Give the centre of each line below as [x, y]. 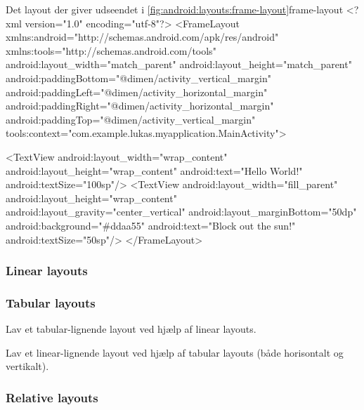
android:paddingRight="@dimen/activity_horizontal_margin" [140, 106]
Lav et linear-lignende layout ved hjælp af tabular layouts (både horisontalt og [175, 352]
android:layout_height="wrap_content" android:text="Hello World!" [154, 170]
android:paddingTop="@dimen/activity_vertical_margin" [131, 119]
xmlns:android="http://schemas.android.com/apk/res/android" [142, 37]
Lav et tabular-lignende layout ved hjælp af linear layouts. [131, 329]
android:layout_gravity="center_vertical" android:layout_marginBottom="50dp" [181, 212]
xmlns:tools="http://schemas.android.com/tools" [111, 50]
